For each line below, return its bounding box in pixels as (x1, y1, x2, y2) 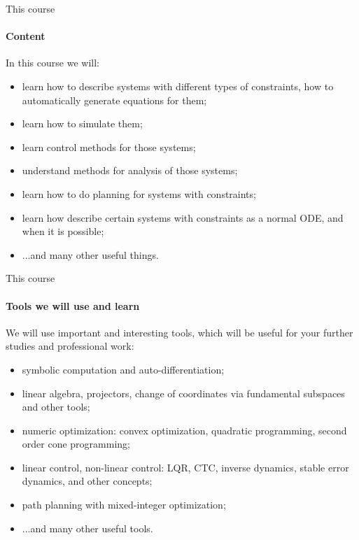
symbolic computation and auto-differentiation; (22, 362, 225, 376)
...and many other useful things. (22, 247, 159, 262)
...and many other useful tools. (22, 520, 153, 535)
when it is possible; (22, 224, 104, 239)
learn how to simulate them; (22, 116, 143, 131)
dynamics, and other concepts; (22, 474, 153, 488)
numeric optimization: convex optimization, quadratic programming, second (22, 422, 347, 437)
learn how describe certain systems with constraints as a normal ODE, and (22, 210, 344, 225)
